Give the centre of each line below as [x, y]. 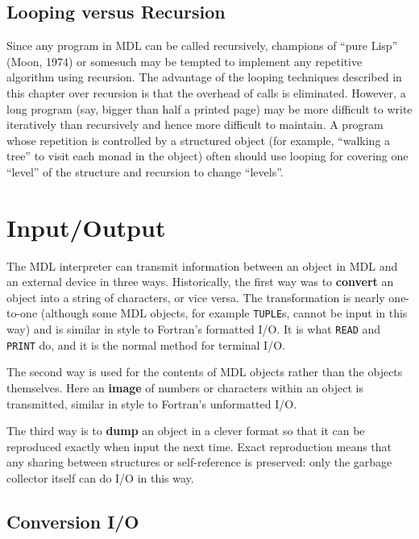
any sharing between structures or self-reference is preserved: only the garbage [199, 462]
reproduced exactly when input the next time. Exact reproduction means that [199, 446]
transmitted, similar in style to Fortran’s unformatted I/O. [152, 403]
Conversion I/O [73, 521]
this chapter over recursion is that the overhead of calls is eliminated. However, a [206, 92]
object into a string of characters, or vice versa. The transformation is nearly [196, 297]
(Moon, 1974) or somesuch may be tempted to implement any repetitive [185, 61]
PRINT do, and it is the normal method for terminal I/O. [146, 344]
